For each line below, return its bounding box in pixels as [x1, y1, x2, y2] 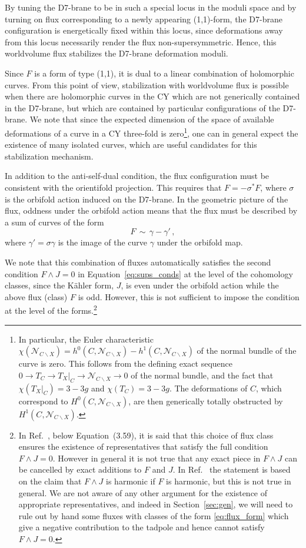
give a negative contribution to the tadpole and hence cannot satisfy [18, 521, 265, 533]
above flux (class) [5, 290, 68, 303]
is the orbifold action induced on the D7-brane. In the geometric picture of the [5, 192, 288, 205]
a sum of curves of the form [5, 215, 104, 228]
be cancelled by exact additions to [18, 463, 142, 476]
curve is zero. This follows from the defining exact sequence [18, 357, 233, 370]
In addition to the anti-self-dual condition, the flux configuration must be [5, 170, 270, 182]
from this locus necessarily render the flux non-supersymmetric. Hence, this [5, 35, 277, 48]
